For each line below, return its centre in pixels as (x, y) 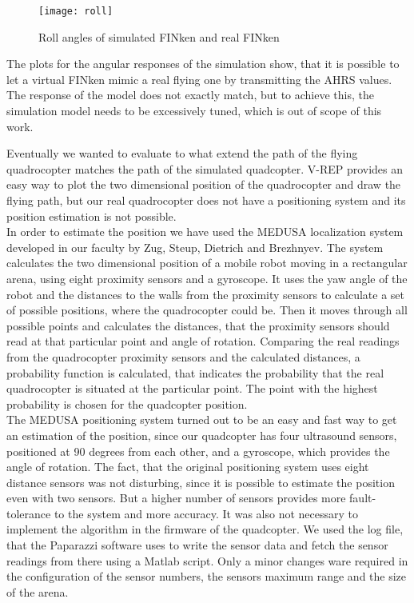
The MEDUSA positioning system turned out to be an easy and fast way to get (202, 419)
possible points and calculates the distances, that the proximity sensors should (198, 325)
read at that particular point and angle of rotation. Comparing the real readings (203, 341)
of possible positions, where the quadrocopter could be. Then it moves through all (207, 310)
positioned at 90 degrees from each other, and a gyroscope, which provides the (198, 451)
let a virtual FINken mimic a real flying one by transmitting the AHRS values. (199, 79)
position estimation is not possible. (92, 216)
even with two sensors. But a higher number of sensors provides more (176, 498)
